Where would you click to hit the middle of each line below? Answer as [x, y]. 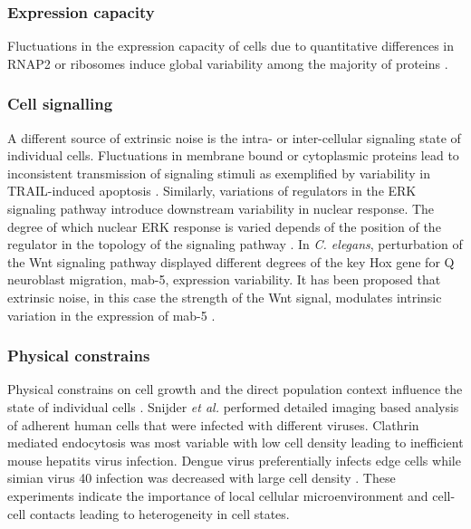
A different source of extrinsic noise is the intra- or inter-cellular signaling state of [234, 137]
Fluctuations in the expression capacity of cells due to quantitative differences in [231, 46]
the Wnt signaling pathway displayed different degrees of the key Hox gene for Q [231, 261]
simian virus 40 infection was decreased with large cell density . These [202, 478]
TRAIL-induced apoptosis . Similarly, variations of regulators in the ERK [212, 191]
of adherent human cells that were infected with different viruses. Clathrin [213, 424]
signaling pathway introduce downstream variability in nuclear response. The [221, 208]
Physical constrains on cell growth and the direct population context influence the [235, 389]
